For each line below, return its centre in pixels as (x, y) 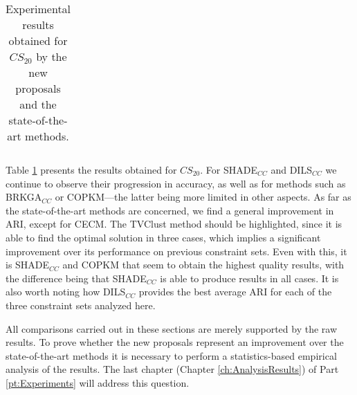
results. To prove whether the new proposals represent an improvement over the (175, 342)
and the (38, 104)
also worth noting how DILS (66, 292)
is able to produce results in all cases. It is (249, 278)
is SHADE (28, 265)
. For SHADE (229, 169)
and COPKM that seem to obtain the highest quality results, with (203, 265)
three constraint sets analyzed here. (81, 305)
